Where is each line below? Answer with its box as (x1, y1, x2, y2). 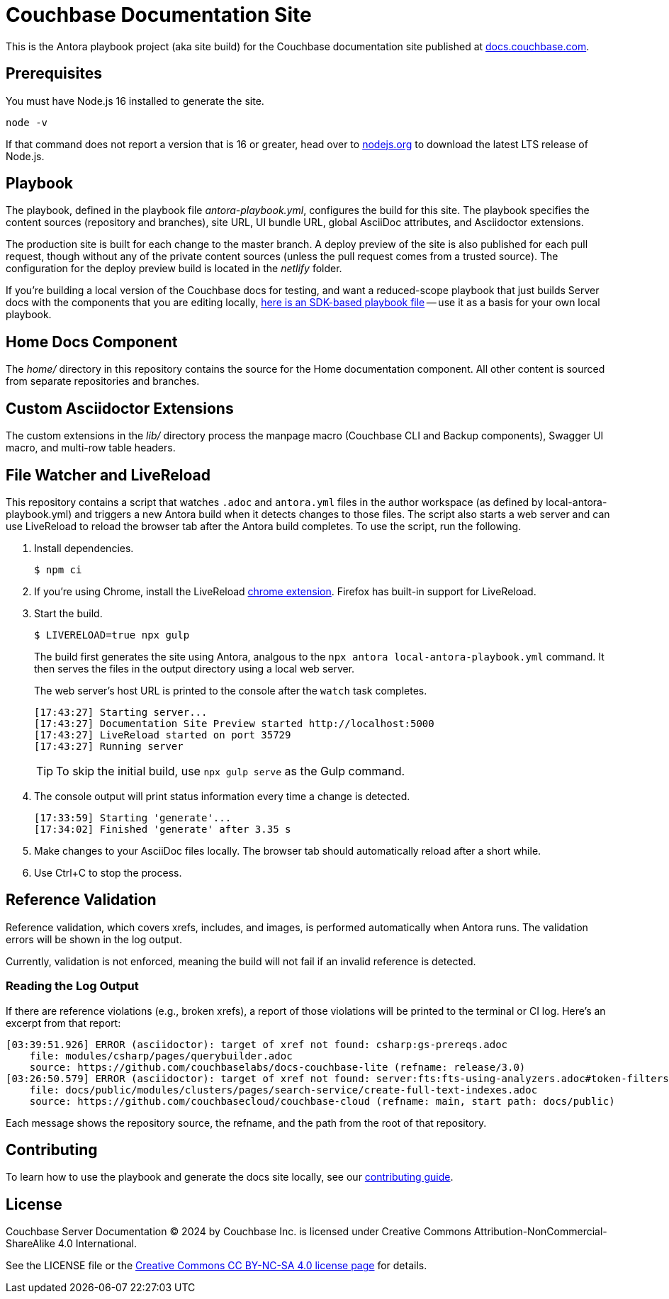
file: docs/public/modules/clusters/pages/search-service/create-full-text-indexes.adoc (29, 1084, 538, 1096)
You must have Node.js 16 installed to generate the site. (6, 94, 264, 107)
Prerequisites (6, 64, 102, 83)
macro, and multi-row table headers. (6, 442, 176, 454)
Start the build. (34, 607, 103, 619)
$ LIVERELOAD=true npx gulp (34, 629, 190, 641)
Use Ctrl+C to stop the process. (34, 866, 182, 879)
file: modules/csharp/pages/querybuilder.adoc (29, 1050, 293, 1062)
